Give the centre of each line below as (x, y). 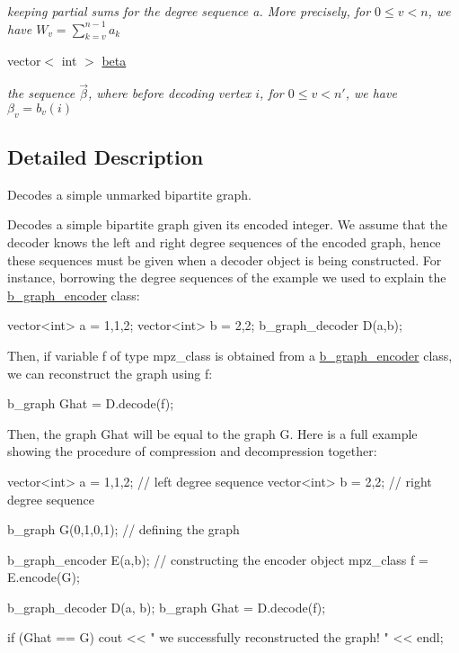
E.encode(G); (44, 577)
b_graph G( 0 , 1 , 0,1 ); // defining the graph (124, 529)
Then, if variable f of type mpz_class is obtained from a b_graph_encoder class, (230, 355)
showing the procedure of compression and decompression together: (192, 451)
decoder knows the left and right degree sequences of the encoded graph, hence (224, 242)
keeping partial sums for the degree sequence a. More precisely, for (189, 11)
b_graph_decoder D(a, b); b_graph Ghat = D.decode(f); (167, 607)
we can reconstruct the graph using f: (110, 373)
